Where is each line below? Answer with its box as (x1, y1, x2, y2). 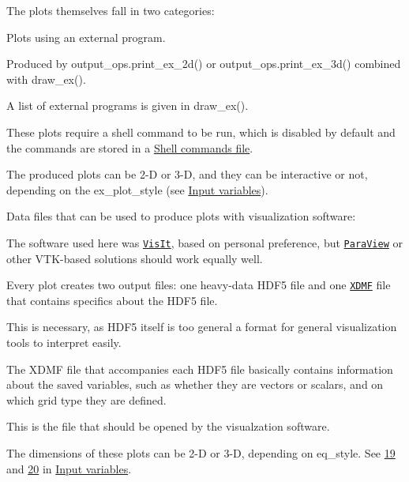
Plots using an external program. (6, 28, 166, 45)
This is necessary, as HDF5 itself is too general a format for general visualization (6, 318, 397, 335)
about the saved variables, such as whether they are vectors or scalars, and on (6, 376, 384, 393)
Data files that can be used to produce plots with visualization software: (6, 208, 356, 224)
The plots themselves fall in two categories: (6, 2, 215, 18)
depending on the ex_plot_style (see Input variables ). (6, 181, 268, 198)
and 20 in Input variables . (6, 460, 132, 476)
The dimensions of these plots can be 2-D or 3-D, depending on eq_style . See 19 (6, 445, 396, 461)
